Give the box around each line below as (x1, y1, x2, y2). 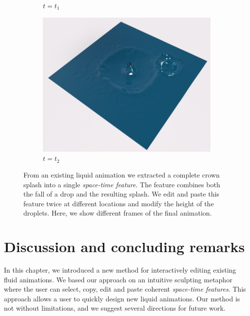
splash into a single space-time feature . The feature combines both (23, 179, 220, 189)
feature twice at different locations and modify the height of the (23, 198, 214, 208)
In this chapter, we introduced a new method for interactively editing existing (4, 265, 236, 275)
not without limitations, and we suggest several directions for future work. (4, 303, 226, 313)
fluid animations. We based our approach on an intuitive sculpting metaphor (4, 274, 232, 284)
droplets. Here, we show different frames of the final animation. (23, 208, 212, 218)
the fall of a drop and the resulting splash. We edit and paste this (23, 189, 219, 199)
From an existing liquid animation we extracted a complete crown (23, 169, 220, 179)
